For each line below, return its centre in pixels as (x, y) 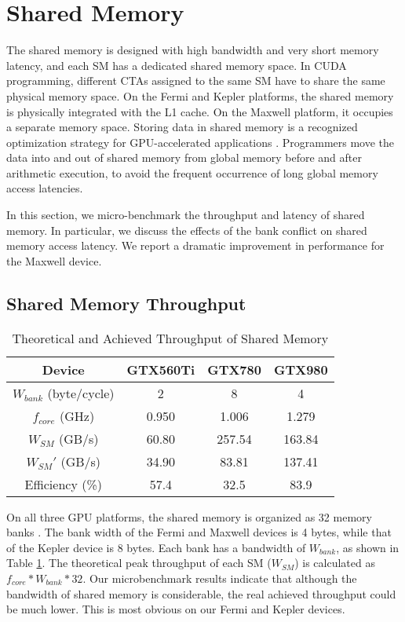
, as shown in (368, 547)
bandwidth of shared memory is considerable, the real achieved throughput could (201, 593)
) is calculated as (335, 563)
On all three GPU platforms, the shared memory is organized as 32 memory (189, 516)
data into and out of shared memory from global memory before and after (184, 157)
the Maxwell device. (54, 260)
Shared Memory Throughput (126, 303)
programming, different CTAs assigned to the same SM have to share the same (196, 80)
